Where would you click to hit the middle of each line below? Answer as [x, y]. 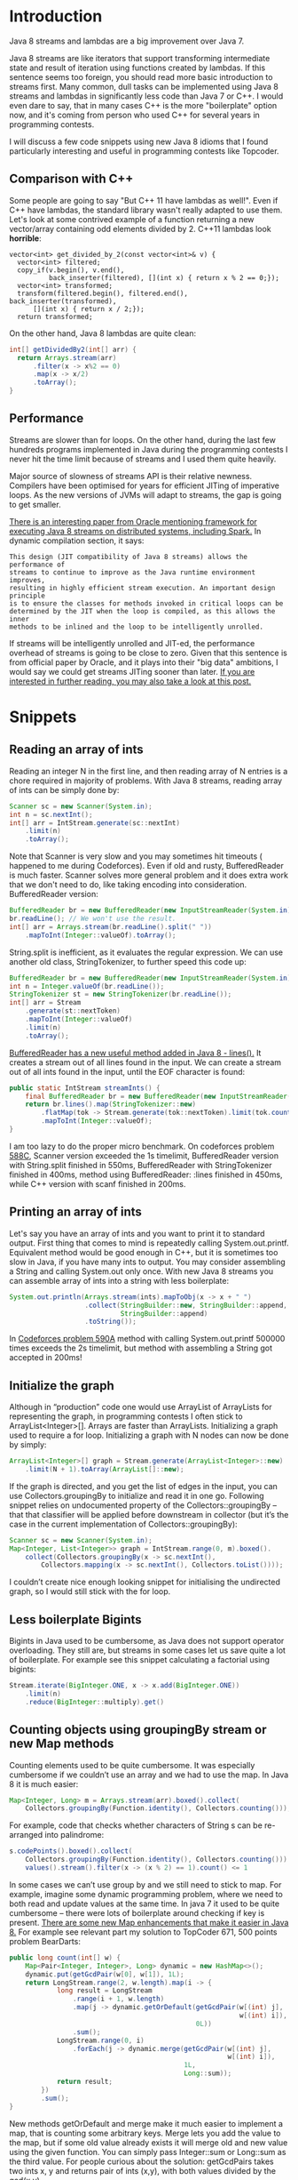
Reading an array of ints [76, 750]
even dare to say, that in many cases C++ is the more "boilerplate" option [143, 105]
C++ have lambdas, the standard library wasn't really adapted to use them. [146, 210]
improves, [27, 580]
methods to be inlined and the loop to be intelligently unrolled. [137, 627]
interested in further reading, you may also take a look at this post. [130, 681]
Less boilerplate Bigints [75, 1619]
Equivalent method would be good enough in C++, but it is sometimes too [144, 1252]
